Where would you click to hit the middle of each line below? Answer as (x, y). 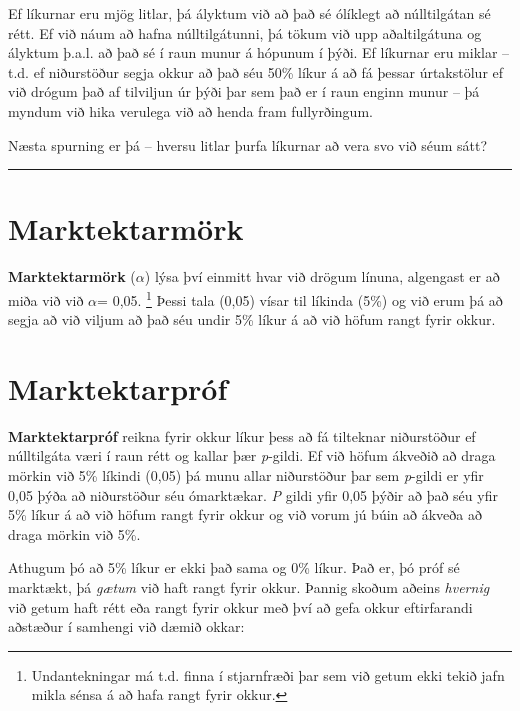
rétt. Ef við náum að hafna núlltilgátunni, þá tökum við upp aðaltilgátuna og (245, 32)
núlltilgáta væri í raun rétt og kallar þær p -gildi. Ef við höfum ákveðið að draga (252, 455)
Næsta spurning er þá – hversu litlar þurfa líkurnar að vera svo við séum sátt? (248, 144)
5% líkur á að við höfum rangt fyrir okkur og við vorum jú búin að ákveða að (245, 514)
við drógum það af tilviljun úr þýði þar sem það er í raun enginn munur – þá (244, 91)
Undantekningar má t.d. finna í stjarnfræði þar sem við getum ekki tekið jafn (268, 674)
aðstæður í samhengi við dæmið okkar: (126, 626)
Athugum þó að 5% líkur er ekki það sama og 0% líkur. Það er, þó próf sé (234, 567)
